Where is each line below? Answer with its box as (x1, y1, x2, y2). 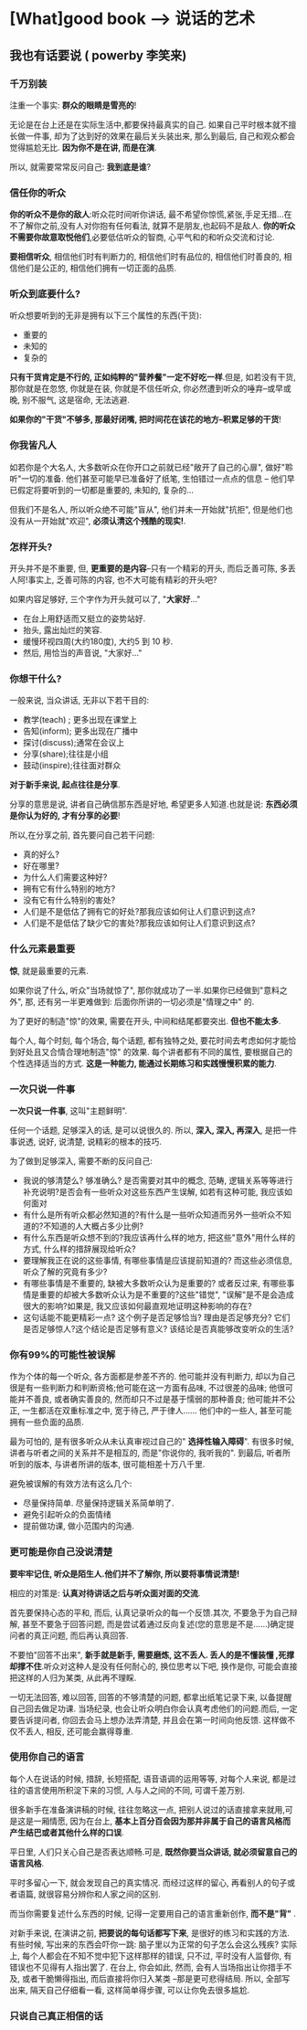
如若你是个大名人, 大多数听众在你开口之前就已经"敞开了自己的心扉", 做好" (9, 461, 286, 472)
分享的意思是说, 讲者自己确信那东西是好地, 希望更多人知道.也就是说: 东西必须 (9, 798, 298, 809)
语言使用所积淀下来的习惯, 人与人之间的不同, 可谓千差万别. (25, 1784, 245, 1795)
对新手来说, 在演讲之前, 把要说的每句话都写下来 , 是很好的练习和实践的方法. (9, 1927, 290, 1938)
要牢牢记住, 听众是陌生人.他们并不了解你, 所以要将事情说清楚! (9, 1568, 240, 1579)
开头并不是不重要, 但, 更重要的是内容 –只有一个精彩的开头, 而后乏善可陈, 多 (9, 563, 288, 574)
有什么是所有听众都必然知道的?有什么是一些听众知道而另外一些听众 (22, 1209, 276, 1220)
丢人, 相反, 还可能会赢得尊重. (25, 1726, 133, 1737)
